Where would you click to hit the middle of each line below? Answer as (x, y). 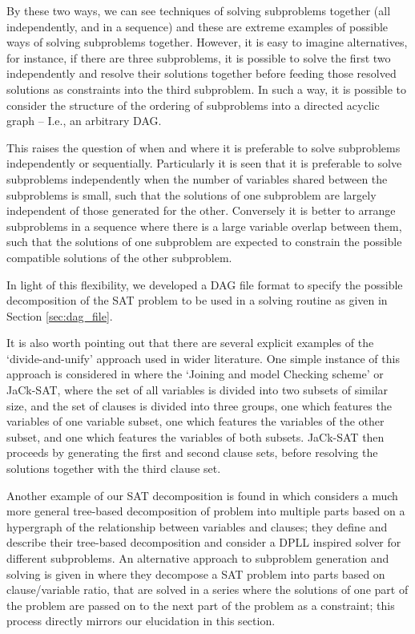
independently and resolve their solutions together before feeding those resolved (201, 73)
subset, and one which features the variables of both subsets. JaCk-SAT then (195, 436)
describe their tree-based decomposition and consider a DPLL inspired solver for (204, 542)
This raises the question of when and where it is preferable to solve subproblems (203, 147)
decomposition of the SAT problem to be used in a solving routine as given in (197, 300)
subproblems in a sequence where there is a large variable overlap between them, (204, 226)
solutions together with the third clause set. (114, 468)
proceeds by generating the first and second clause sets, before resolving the (192, 452)
